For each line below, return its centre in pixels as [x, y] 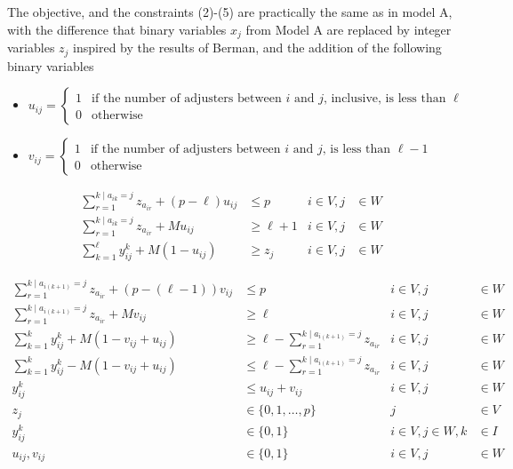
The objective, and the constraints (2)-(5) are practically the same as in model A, [230, 12]
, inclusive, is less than [385, 99]
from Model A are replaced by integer [349, 29]
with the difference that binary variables [117, 29]
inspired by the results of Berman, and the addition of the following [257, 48]
